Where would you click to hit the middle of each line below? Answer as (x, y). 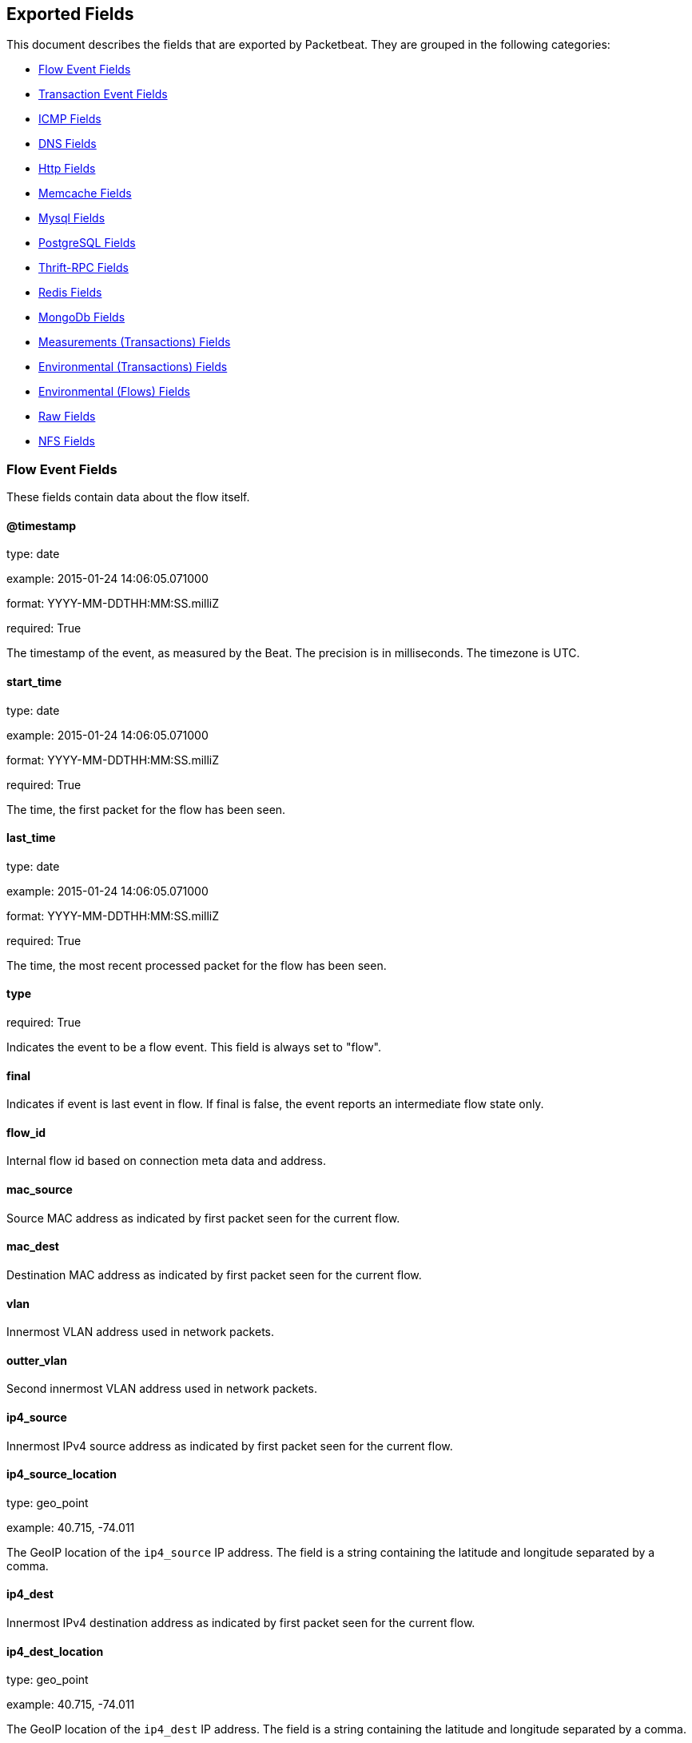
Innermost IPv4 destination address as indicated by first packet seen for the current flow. (241, 1623)
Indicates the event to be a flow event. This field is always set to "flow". (194, 1047)
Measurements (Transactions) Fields (135, 342)
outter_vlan (37, 1360)
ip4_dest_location (55, 1651)
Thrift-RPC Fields (84, 268)
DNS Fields (68, 144)
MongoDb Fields (82, 317)
